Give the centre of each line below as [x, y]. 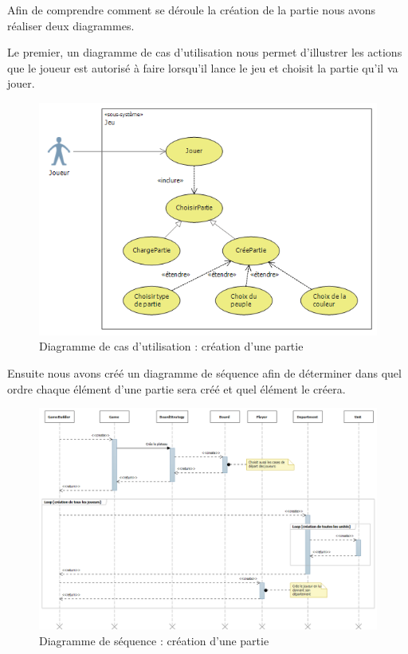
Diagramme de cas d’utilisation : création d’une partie [171, 346]
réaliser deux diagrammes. [71, 25]
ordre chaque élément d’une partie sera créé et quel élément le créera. [177, 388]
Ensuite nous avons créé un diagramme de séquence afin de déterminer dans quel [204, 372]
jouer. [21, 83]
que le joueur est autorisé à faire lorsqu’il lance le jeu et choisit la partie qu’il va [203, 67]
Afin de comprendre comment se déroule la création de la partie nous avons [191, 10]
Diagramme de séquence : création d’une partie [154, 640]
